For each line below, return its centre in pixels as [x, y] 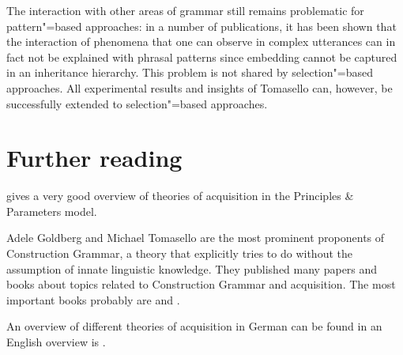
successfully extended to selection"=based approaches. [137, 103]
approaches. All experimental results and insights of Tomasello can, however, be [200, 87]
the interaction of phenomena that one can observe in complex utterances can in [201, 42]
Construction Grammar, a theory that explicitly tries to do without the [179, 253]
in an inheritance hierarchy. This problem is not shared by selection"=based [190, 72]
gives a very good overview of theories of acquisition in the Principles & [180, 196]
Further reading [94, 158]
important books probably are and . [93, 299]
